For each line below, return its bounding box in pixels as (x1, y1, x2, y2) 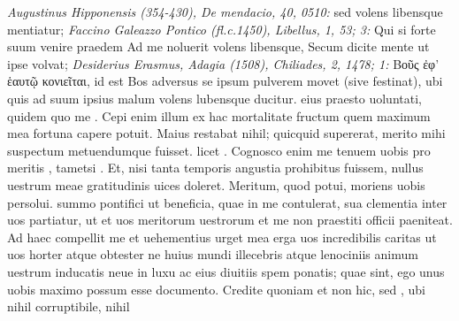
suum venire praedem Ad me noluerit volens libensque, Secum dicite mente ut (7, 37, 430, 56)
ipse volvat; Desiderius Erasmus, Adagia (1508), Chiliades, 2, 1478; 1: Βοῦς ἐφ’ (7, 54, 440, 73)
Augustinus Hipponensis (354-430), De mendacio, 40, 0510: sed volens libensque (7, 3, 443, 20)
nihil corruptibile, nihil (7, 297, 130, 316)
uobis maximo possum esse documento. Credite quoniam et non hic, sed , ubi (7, 279, 425, 298)
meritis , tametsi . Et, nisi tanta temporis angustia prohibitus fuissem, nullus (7, 158, 424, 177)
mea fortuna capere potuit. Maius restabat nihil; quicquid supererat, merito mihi (7, 124, 446, 142)
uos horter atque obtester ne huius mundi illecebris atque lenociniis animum (7, 245, 418, 264)
